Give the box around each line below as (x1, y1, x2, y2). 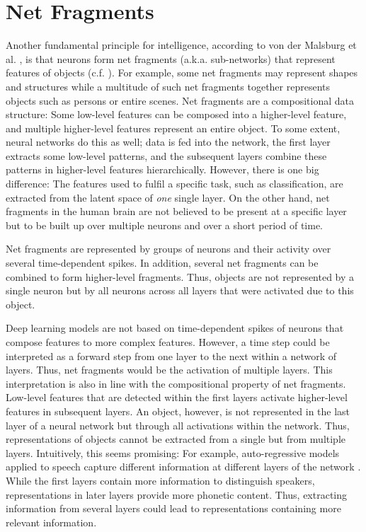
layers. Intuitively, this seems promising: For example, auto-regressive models (6, 445, 340, 460)
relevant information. (6, 514, 97, 529)
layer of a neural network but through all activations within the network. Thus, (6, 417, 350, 432)
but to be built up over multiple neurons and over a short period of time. (6, 217, 323, 232)
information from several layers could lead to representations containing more (6, 501, 341, 516)
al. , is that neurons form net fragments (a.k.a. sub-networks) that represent (6, 51, 336, 66)
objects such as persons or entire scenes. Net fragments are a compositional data (6, 93, 354, 108)
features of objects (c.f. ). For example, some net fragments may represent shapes (6, 65, 358, 80)
